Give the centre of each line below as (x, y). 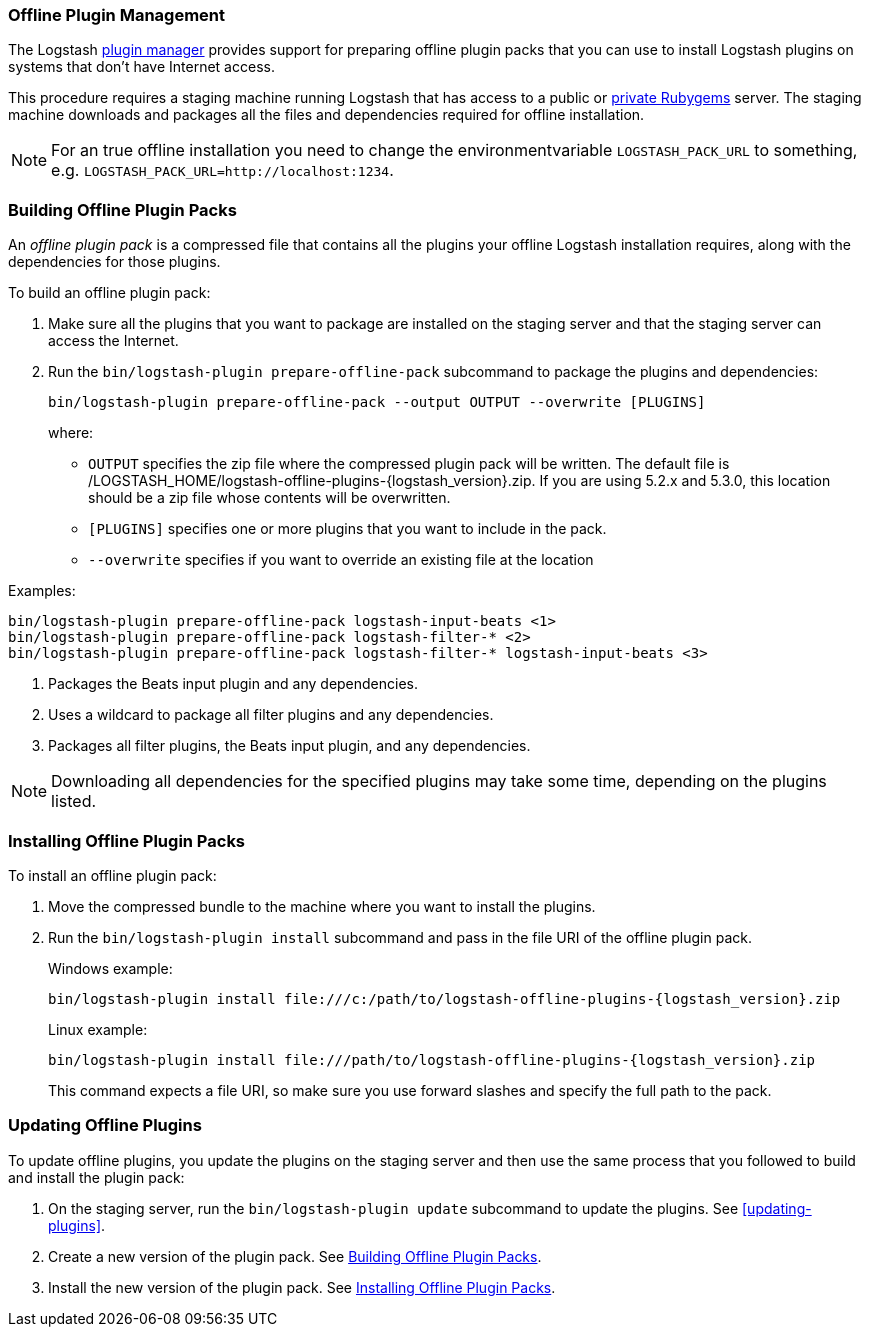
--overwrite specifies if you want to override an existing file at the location (341, 560)
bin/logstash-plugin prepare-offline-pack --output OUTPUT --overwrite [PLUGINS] (377, 402)
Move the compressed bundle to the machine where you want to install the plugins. (322, 906)
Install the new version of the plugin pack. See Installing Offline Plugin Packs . (302, 1287)
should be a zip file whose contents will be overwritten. (269, 498)
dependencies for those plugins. (114, 262)
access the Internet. (113, 341)
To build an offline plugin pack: (109, 293)
